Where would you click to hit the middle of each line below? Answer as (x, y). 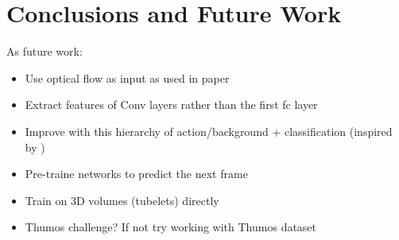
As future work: (45, 51)
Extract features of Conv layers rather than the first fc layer (171, 105)
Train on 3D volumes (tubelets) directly (122, 200)
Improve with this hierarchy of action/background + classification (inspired (209, 131)
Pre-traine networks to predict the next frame (136, 174)
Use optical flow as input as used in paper (127, 77)
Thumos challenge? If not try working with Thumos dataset (171, 227)
